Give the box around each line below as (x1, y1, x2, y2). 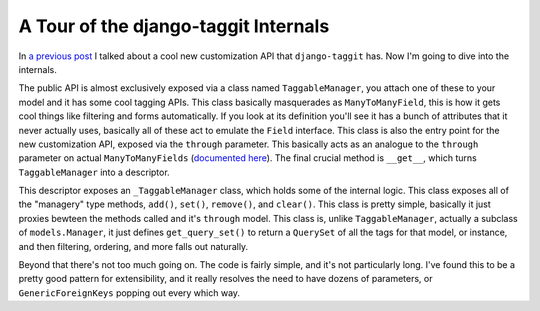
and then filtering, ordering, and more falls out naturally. (18, 240, 249, 252)
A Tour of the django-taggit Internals (18, 15, 330, 37)
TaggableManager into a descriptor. (18, 166, 170, 178)
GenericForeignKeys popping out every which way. (18, 286, 240, 299)
